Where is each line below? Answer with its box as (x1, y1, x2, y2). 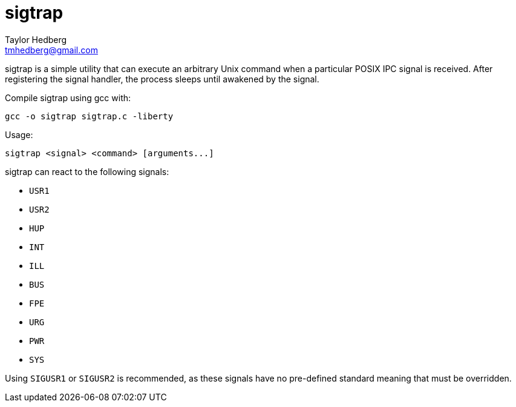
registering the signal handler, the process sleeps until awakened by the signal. (5, 73, 319, 84)
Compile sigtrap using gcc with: (5, 92, 131, 103)
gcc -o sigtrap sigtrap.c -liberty (5, 111, 174, 121)
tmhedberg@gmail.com (5, 44, 98, 55)
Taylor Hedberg (5, 34, 67, 45)
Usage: (5, 129, 33, 140)
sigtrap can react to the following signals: (5, 166, 169, 177)
